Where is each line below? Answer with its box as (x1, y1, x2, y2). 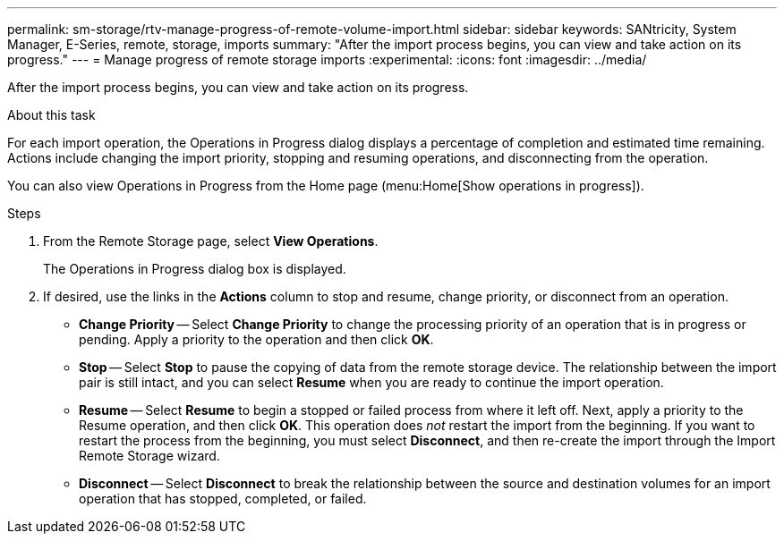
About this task (7, 107, 96, 123)
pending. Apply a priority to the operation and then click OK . (79, 332, 434, 347)
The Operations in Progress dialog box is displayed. (43, 261, 346, 276)
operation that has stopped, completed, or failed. (79, 491, 367, 506)
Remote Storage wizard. (79, 448, 220, 463)
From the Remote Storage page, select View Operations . (43, 233, 379, 249)
